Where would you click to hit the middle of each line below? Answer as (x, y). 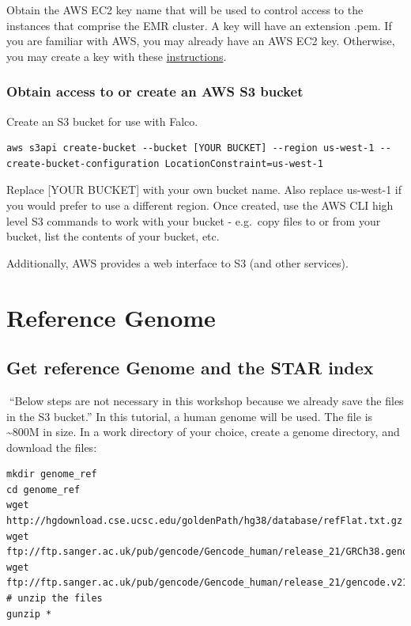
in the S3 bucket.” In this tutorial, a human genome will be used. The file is (190, 416)
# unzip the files (55, 599)
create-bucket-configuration (83, 163)
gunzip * (29, 614)
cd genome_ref (43, 489)
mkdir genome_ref (52, 474)
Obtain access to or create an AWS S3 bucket (155, 91)
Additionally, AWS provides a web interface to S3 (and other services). (177, 262)
